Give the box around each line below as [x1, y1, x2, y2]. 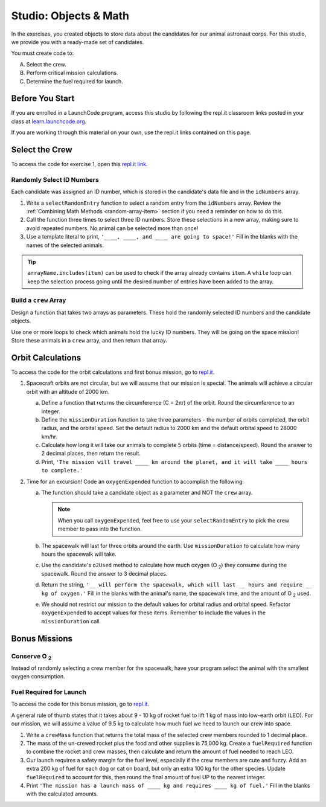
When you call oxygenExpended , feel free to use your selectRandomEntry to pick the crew [57, 516, 290, 524]
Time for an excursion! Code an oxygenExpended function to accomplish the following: [26, 478, 245, 485]
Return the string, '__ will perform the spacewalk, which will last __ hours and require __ [41, 581, 312, 588]
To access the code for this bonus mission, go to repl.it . [11, 701, 150, 708]
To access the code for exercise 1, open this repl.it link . [11, 161, 148, 168]
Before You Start [11, 94, 75, 104]
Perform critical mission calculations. [26, 69, 118, 77]
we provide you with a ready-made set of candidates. [11, 38, 144, 45]
